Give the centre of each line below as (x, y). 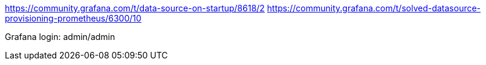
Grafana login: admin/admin (60, 37)
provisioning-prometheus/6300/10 (73, 18)
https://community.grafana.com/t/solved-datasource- (374, 8)
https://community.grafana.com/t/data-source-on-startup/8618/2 (135, 8)
